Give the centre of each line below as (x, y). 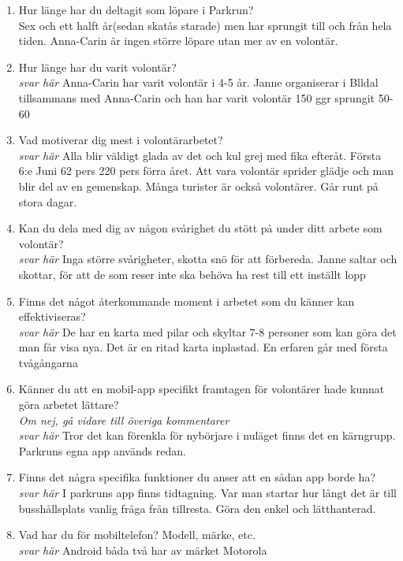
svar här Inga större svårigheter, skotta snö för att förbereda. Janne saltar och (208, 259)
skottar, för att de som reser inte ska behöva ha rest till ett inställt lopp (192, 274)
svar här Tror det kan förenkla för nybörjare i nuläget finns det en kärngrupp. (207, 435)
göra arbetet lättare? (69, 405)
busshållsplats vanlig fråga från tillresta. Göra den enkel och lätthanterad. (197, 508)
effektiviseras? (52, 316)
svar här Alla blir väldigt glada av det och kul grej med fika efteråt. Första (200, 155)
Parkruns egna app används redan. (102, 450)
